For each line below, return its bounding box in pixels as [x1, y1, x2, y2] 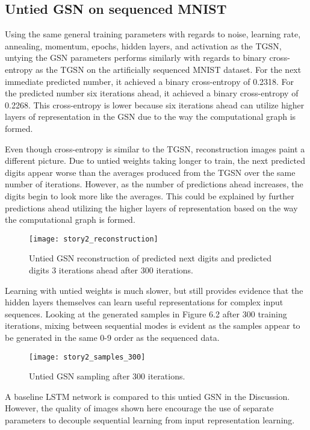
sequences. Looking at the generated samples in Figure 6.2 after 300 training [5, 307, 287, 320]
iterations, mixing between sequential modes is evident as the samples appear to [5, 319, 300, 332]
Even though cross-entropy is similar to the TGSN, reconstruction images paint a [5, 142, 305, 155]
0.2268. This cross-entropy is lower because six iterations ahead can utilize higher [5, 98, 305, 111]
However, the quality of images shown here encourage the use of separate [5, 402, 274, 414]
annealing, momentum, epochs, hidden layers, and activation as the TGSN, [5, 39, 282, 52]
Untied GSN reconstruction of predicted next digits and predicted [29, 252, 271, 264]
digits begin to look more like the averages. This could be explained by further [5, 189, 294, 202]
